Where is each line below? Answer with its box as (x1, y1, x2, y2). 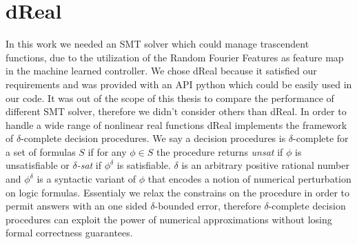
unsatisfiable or (6, 158, 70, 172)
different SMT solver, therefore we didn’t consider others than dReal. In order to (6, 104, 347, 119)
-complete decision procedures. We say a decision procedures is (21, 131, 286, 145)
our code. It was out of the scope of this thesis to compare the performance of (6, 90, 334, 105)
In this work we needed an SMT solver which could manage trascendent (6, 37, 309, 51)
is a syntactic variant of (37, 172, 136, 186)
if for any (88, 144, 127, 159)
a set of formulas (6, 144, 76, 159)
